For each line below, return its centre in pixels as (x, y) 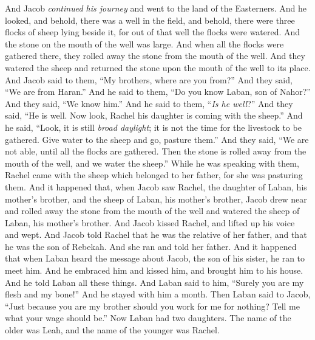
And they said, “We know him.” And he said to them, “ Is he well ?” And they (149, 103)
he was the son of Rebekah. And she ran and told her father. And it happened (151, 246)
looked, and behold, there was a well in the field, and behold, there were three (150, 20)
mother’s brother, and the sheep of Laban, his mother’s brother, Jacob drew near (156, 199)
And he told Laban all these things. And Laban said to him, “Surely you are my (154, 282)
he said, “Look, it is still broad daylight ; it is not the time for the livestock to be (153, 127)
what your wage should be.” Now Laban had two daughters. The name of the (148, 318)
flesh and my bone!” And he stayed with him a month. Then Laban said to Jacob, (158, 294)
